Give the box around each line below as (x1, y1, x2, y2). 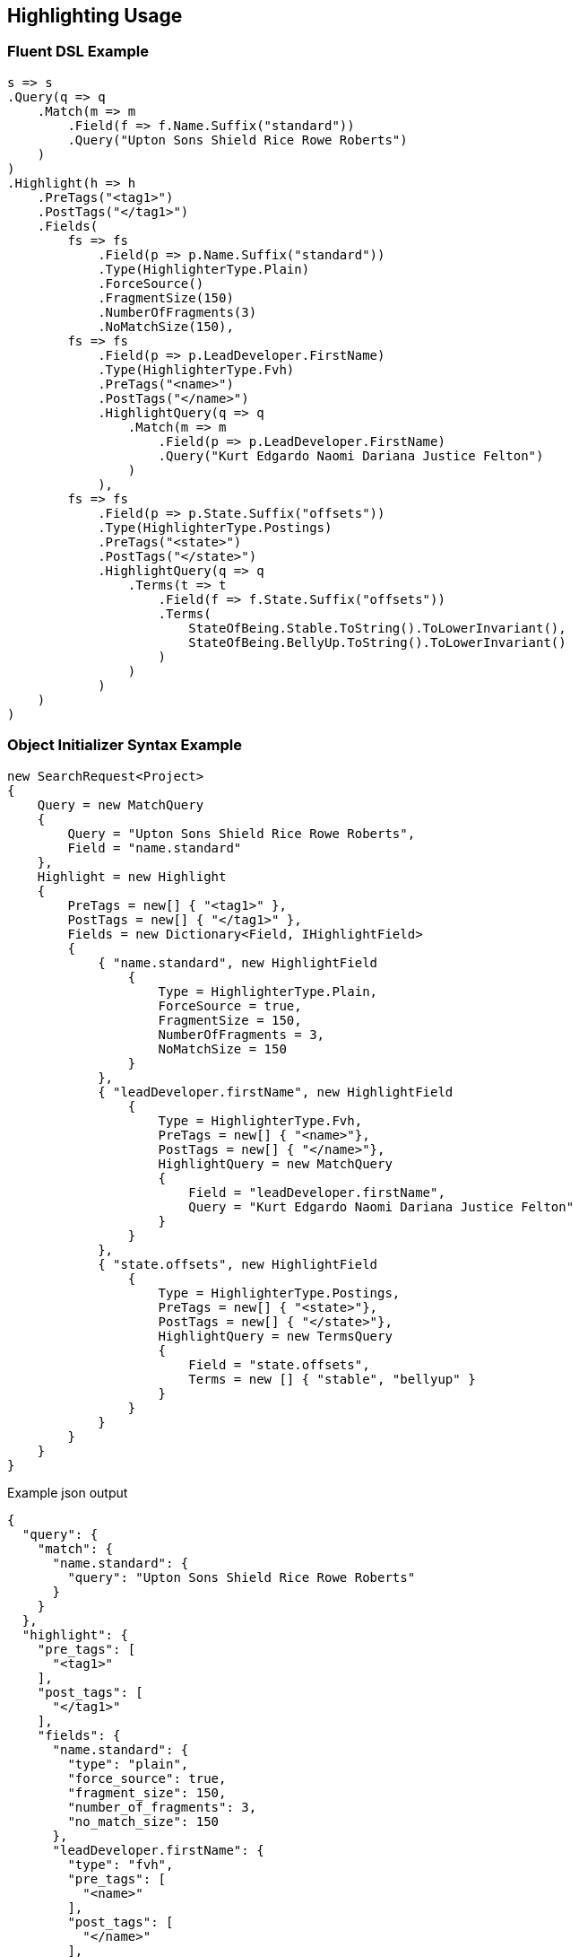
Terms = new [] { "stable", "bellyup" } (188, 1371, 476, 1386)
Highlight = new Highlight (37, 869, 227, 884)
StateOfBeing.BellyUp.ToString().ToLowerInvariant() (188, 634, 566, 650)
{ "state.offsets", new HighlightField (98, 1256, 378, 1271)
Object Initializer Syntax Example (7, 736, 242, 755)
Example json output (7, 1484, 128, 1500)
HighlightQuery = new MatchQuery (158, 1156, 393, 1171)
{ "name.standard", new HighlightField (98, 955, 378, 970)
